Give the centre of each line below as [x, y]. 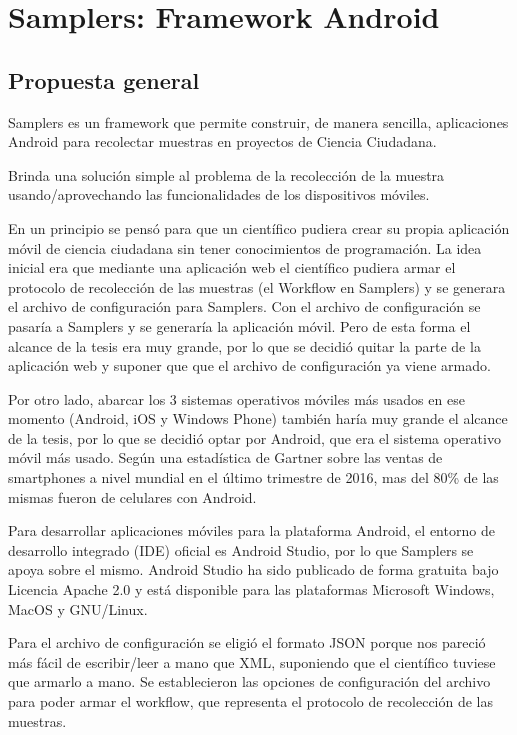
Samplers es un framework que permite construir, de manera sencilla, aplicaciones [258, 121]
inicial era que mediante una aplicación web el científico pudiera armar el [232, 267]
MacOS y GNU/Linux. [78, 608]
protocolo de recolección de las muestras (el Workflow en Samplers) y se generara [257, 286]
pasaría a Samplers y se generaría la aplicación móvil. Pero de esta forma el [239, 325]
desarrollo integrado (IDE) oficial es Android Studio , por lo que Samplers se [241, 549]
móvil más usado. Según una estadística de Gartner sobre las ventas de [225, 457]
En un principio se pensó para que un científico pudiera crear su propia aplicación [259, 227]
